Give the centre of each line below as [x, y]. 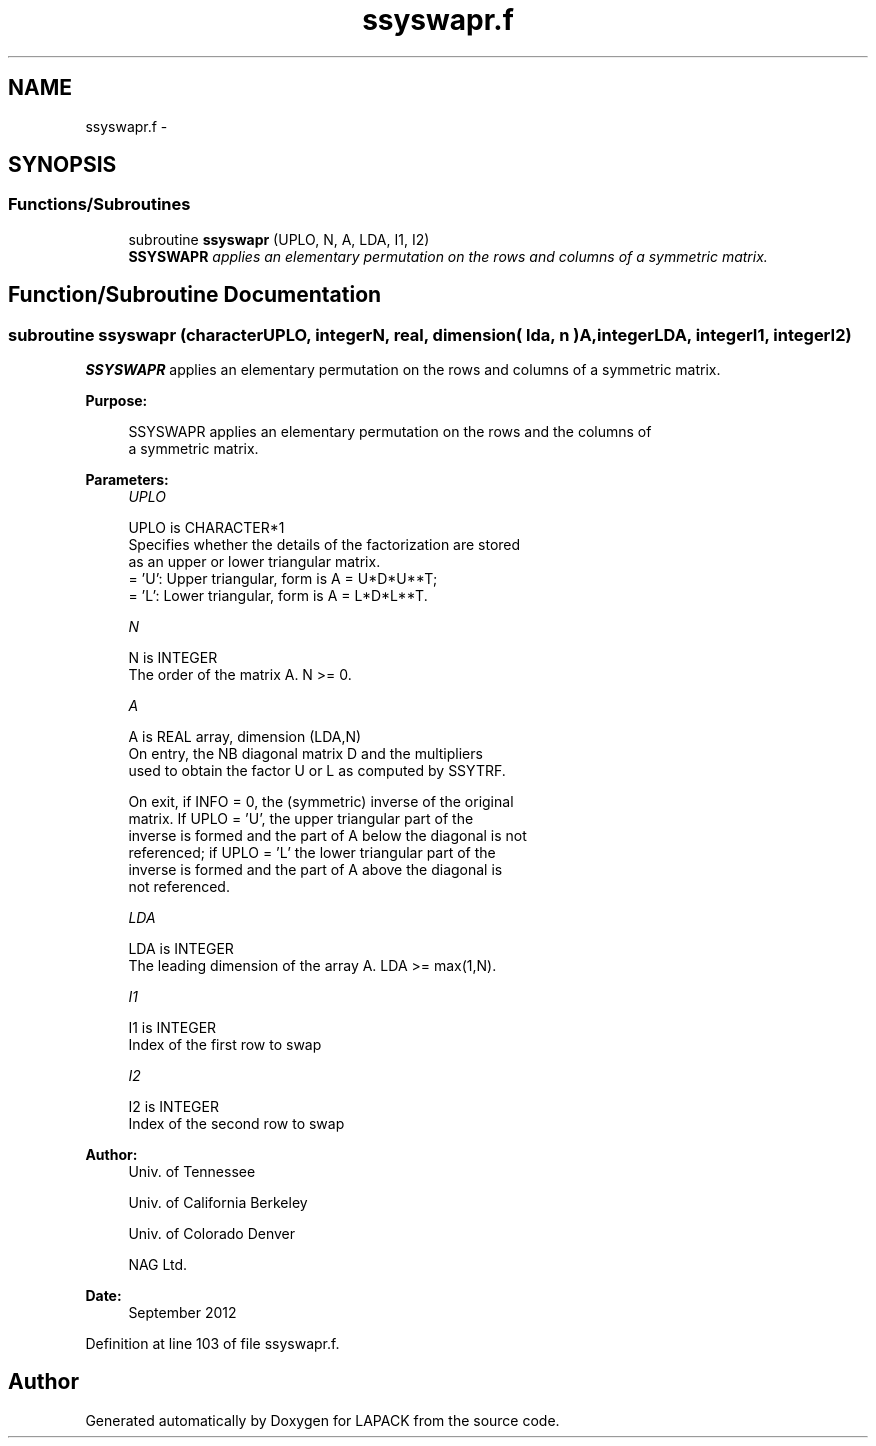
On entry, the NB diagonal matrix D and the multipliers [305, 754]
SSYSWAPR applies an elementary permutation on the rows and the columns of [390, 432]
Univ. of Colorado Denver [212, 1234]
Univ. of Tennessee [192, 1172]
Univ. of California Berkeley [218, 1203]
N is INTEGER [173, 658]
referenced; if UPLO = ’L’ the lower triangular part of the [312, 853]
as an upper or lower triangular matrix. [254, 562]
